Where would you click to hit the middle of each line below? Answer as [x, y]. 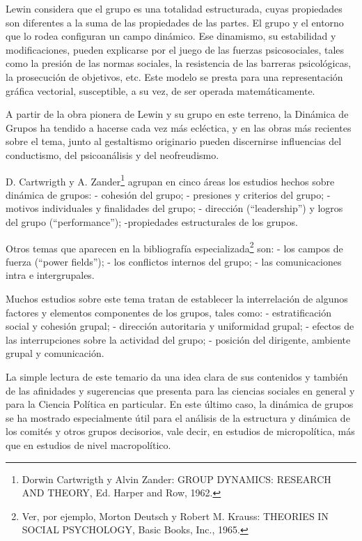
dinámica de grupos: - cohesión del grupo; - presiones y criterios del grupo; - [168, 194]
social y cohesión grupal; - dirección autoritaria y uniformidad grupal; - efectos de [180, 326]
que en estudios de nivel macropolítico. [88, 444]
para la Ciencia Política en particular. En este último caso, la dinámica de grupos [180, 404]
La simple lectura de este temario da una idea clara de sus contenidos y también [177, 376]
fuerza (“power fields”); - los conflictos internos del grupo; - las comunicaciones [174, 261]
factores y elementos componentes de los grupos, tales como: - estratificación [169, 312]
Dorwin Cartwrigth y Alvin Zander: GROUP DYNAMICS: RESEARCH [176, 479]
